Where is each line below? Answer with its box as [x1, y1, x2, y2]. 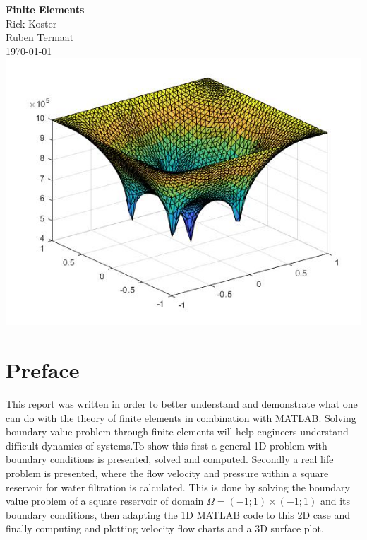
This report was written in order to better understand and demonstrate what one [6, 397, 358, 411]
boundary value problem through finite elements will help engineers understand [6, 424, 349, 439]
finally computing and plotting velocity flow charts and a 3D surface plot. [6, 521, 324, 536]
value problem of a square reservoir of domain [6, 493, 204, 508]
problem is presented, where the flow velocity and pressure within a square [6, 466, 329, 481]
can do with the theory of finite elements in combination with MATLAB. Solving [6, 410, 356, 425]
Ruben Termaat [6, 30, 74, 45]
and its [320, 493, 351, 508]
